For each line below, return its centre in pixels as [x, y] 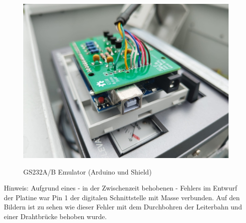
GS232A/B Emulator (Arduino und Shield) [88, 171]
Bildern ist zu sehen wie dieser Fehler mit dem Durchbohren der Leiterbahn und [123, 207]
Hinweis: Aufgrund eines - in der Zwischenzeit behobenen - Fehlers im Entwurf [121, 188]
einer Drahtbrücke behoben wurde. [55, 216]
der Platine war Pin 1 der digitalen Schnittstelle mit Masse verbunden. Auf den [122, 197]
